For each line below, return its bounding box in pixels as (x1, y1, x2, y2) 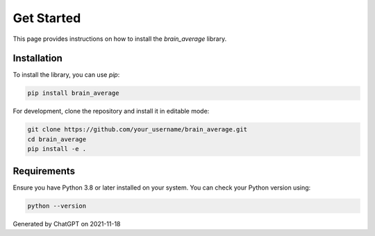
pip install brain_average (27, 89, 119, 97)
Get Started (12, 10, 81, 26)
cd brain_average (27, 135, 87, 143)
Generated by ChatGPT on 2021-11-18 (12, 219, 121, 228)
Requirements (12, 165, 76, 176)
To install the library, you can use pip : (12, 71, 120, 79)
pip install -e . (27, 145, 87, 153)
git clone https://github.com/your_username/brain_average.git (27, 125, 248, 134)
